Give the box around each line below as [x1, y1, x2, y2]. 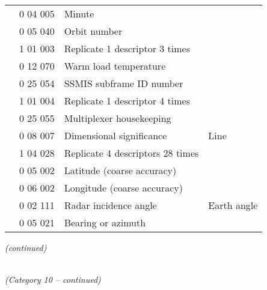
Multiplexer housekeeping [64, 111, 171, 125]
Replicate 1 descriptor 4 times [64, 94, 191, 107]
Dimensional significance [64, 128, 167, 142]
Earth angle [208, 198, 258, 212]
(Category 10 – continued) [5, 273, 101, 286]
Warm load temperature [64, 59, 166, 73]
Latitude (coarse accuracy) [64, 163, 177, 177]
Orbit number [64, 24, 123, 38]
